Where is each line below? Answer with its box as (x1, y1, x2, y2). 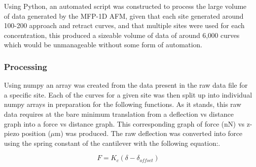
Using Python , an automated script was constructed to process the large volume (4, 1, 247, 11)
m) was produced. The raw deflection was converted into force (55, 128, 243, 138)
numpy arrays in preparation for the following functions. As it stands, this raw (4, 99, 242, 109)
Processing (4, 60, 47, 72)
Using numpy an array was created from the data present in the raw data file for (4, 80, 248, 90)
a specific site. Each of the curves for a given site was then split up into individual (4, 89, 252, 100)
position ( (21, 128, 51, 138)
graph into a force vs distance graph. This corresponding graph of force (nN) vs (4, 118, 245, 129)
